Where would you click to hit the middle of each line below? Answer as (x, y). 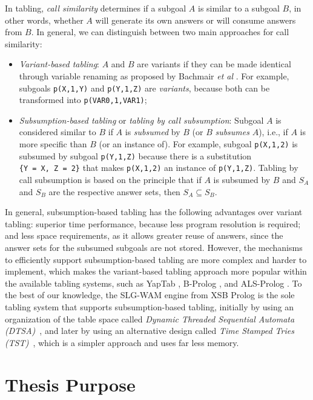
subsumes (232, 132)
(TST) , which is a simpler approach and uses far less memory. (122, 342)
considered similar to (58, 132)
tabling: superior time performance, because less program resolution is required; (153, 223)
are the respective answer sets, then (114, 191)
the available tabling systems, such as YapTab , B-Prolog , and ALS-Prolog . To (153, 283)
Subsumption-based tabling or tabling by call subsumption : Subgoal (141, 120)
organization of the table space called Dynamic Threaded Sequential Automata (150, 318)
